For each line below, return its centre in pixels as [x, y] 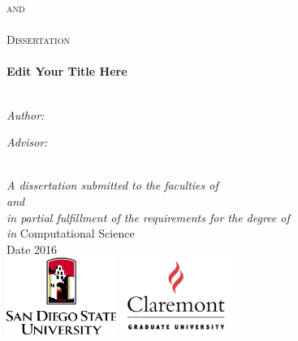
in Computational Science [71, 233]
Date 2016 [32, 249]
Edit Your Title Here [67, 71]
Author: [26, 114]
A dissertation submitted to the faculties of [112, 185]
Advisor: [27, 142]
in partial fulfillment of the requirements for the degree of [148, 217]
